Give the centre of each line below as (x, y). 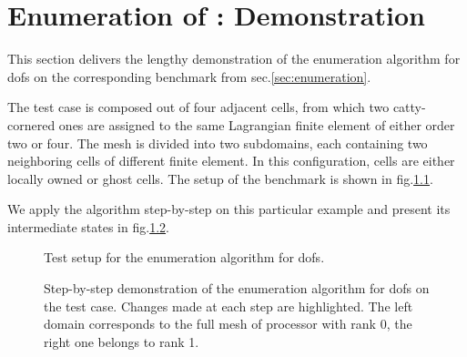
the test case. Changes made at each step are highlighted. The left (228, 306)
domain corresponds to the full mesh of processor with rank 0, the (228, 324)
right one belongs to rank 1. (122, 341)
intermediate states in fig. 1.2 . (88, 226)
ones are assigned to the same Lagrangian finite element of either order (257, 124)
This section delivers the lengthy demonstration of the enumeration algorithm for (234, 59)
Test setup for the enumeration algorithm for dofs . (184, 257)
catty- (409, 107)
